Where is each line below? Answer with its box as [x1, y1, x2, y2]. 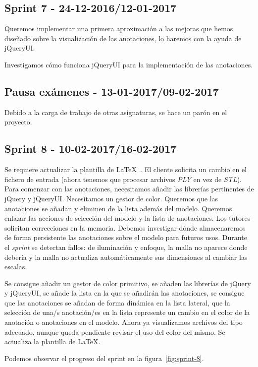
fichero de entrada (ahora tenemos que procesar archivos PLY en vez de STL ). [4, 174, 242, 184]
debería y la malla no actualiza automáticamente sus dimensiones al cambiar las [4, 251, 248, 262]
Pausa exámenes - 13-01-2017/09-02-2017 [4, 83, 219, 99]
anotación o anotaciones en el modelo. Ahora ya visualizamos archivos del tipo [4, 317, 243, 327]
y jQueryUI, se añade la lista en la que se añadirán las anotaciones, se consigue [4, 288, 245, 298]
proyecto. [4, 117, 32, 127]
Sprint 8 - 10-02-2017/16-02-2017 [4, 141, 177, 156]
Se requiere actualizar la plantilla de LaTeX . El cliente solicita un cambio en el [4, 164, 247, 175]
